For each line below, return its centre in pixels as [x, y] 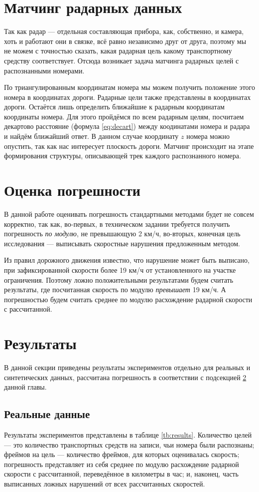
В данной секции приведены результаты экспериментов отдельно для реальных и [127, 367]
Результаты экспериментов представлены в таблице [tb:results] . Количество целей [128, 435]
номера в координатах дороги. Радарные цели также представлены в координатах [128, 97]
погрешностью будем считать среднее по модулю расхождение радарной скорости [128, 299]
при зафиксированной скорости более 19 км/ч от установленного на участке [120, 269]
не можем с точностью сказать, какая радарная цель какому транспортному [118, 51]
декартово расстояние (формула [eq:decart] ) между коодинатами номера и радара [127, 126]
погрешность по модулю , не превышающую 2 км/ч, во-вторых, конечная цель [122, 234]
